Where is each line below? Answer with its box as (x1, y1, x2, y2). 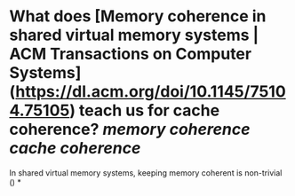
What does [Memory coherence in (9, 6, 267, 27)
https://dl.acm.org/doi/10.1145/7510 (15, 82, 286, 102)
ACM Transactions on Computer (9, 44, 251, 64)
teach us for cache (78, 100, 220, 121)
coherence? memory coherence (9, 120, 251, 139)
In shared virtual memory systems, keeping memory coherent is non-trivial (9, 167, 283, 178)
